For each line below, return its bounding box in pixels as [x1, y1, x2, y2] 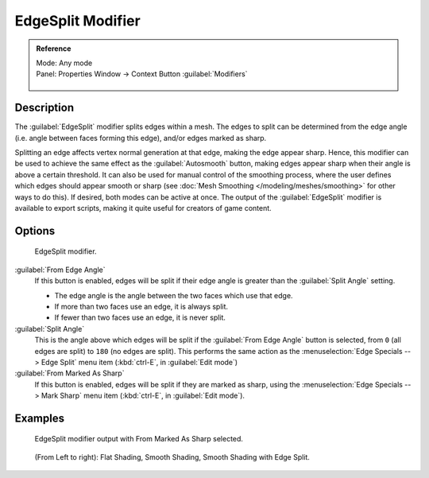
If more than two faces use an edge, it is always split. [54, 301, 229, 311]
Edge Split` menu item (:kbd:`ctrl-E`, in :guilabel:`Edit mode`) [41, 357, 238, 367]
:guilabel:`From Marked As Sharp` [14, 368, 125, 378]
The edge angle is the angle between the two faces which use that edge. [54, 290, 293, 300]
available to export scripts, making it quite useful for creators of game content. [14, 203, 272, 212]
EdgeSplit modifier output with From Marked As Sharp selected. [34, 434, 244, 444]
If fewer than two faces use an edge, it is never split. [54, 313, 226, 322]
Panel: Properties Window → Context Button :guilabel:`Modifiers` [36, 69, 248, 79]
